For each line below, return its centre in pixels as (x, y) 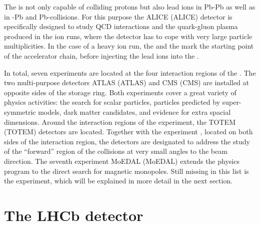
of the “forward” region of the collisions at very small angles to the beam (116, 151)
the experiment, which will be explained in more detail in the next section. (118, 181)
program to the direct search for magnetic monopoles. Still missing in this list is (126, 171)
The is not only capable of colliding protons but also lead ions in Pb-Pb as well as (130, 7)
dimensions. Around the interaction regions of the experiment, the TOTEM (120, 122)
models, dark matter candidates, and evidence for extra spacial (134, 111)
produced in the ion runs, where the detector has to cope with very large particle (128, 36)
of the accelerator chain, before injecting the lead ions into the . (101, 55)
